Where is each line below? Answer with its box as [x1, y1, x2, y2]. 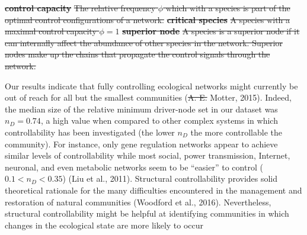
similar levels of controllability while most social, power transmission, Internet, [5, 149, 290, 162]
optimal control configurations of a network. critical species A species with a [5, 13, 290, 25]
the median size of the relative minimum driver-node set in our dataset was [5, 102, 278, 115]
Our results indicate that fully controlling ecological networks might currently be [5, 79, 298, 92]
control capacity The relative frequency [5, 2, 156, 14]
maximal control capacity [5, 25, 97, 37]
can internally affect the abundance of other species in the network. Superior [5, 36, 283, 49]
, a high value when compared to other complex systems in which [40, 114, 278, 127]
